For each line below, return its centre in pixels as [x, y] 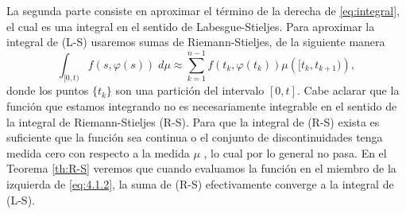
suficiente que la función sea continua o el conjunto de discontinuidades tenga [195, 137]
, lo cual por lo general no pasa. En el [295, 152]
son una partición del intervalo [190, 90]
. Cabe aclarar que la [348, 90]
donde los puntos [48, 90]
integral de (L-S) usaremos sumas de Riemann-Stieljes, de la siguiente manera [196, 42]
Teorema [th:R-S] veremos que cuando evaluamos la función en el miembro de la [201, 168]
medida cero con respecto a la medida [98, 152]
